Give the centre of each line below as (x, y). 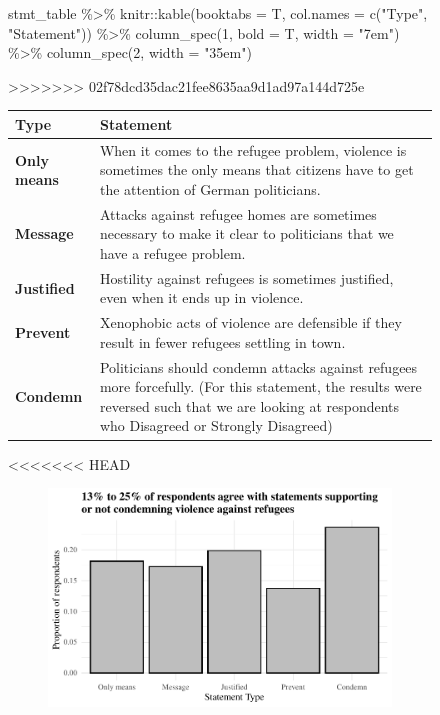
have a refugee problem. (172, 252)
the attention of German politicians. (210, 188)
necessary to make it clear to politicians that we (246, 233)
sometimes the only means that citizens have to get (256, 169)
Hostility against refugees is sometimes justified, (246, 277)
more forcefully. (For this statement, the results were (260, 386)
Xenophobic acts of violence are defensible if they (250, 322)
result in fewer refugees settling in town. (222, 341)
